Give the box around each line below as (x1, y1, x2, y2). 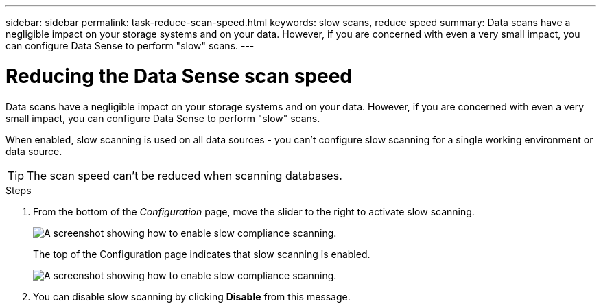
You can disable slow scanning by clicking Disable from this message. (33, 290, 351, 303)
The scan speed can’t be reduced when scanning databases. (27, 168, 342, 182)
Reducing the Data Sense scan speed (5, 64, 352, 88)
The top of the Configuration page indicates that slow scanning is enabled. (33, 248, 370, 260)
